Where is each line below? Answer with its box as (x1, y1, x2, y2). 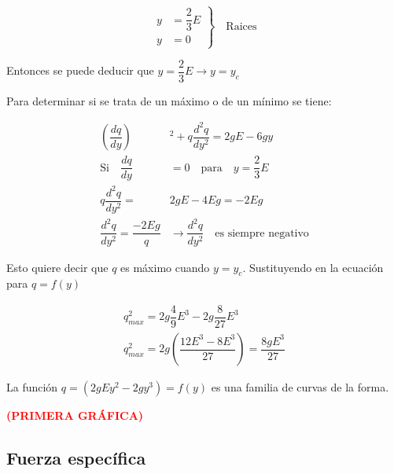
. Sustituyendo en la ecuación (242, 259, 384, 275)
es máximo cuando (120, 259, 210, 275)
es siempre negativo (215, 227, 309, 239)
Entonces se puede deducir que (6, 62, 154, 79)
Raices (226, 20, 257, 32)
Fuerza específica (6, 446, 146, 470)
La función (6, 379, 58, 395)
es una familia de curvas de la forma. (211, 379, 389, 395)
